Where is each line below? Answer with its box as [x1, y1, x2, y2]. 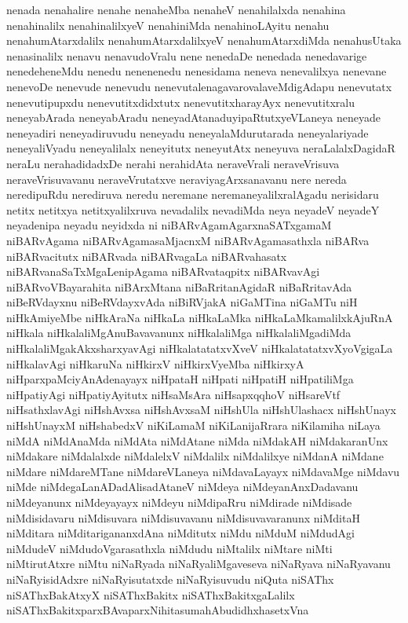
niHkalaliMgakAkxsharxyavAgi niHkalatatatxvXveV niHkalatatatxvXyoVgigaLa [6, 340, 393, 357]
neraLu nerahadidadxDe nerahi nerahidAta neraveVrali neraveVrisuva [6, 155, 340, 171]
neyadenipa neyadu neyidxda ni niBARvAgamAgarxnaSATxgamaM [6, 217, 332, 233]
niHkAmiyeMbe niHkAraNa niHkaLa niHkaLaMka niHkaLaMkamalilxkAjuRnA [6, 309, 393, 325]
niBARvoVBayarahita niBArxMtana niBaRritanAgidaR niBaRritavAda [6, 278, 352, 295]
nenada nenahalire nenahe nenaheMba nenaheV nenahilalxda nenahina [6, 2, 346, 17]
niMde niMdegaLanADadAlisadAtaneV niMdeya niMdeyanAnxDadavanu [6, 478, 359, 495]
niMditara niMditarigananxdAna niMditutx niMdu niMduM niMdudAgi [6, 525, 355, 541]
